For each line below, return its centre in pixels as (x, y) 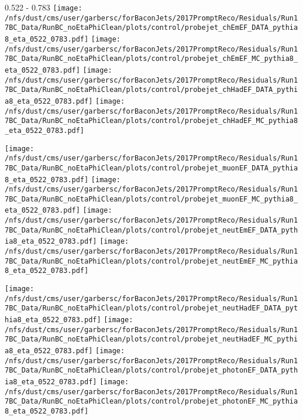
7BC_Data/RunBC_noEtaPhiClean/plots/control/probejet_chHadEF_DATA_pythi (151, 90)
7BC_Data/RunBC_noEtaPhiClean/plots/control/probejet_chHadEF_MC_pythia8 (151, 121)
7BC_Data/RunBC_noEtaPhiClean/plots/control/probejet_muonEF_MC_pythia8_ (151, 199)
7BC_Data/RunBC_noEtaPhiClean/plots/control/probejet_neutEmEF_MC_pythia (151, 261)
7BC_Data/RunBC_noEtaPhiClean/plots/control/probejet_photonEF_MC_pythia (151, 402)
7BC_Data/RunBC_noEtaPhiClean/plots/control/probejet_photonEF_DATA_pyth (151, 371)
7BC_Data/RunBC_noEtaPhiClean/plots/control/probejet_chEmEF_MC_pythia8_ (151, 59)
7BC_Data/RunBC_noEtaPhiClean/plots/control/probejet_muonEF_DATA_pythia (151, 168)
